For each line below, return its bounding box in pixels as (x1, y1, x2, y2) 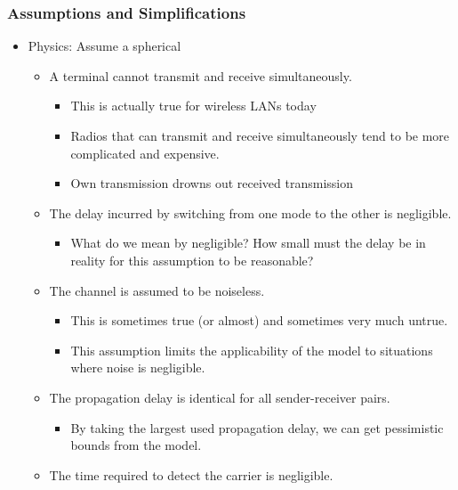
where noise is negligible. (70, 358, 205, 377)
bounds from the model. (70, 436, 202, 454)
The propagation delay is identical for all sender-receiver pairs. (49, 388, 390, 406)
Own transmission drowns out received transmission (70, 174, 354, 192)
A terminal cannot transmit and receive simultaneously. (49, 66, 352, 85)
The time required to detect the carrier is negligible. (49, 465, 333, 484)
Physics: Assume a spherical (28, 37, 181, 55)
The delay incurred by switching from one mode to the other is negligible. (49, 203, 452, 222)
